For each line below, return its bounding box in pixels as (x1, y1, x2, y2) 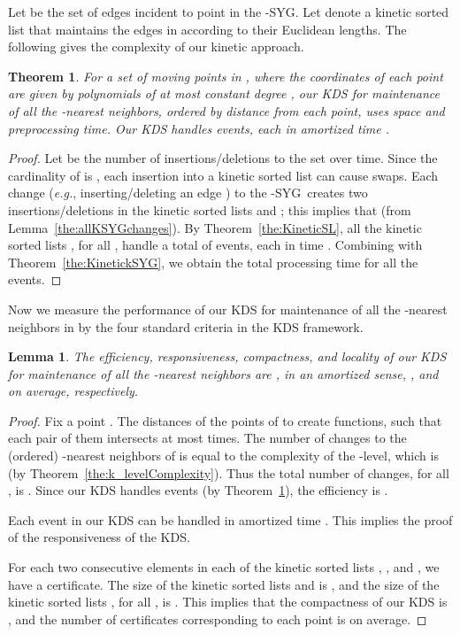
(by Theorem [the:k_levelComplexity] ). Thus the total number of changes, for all (8, 463, 449, 482)
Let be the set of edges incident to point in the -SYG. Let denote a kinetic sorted (8, 3, 449, 20)
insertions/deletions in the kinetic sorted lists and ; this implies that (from (8, 200, 411, 219)
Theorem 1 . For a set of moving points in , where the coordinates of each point (8, 66, 443, 85)
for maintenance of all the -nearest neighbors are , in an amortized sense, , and (8, 364, 439, 383)
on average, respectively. (8, 382, 139, 400)
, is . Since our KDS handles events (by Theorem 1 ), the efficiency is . (8, 481, 388, 499)
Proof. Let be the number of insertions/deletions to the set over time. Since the (8, 149, 438, 167)
